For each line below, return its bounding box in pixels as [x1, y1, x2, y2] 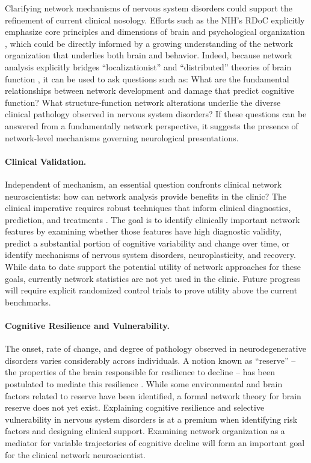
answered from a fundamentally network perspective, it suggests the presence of [5, 119, 298, 132]
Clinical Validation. [5, 155, 87, 167]
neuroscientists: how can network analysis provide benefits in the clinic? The [5, 189, 287, 202]
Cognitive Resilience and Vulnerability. [5, 319, 170, 332]
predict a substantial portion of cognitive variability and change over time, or [5, 236, 290, 249]
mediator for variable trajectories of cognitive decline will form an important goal [5, 437, 305, 449]
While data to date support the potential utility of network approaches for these [5, 260, 301, 273]
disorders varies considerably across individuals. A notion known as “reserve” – [5, 354, 296, 366]
